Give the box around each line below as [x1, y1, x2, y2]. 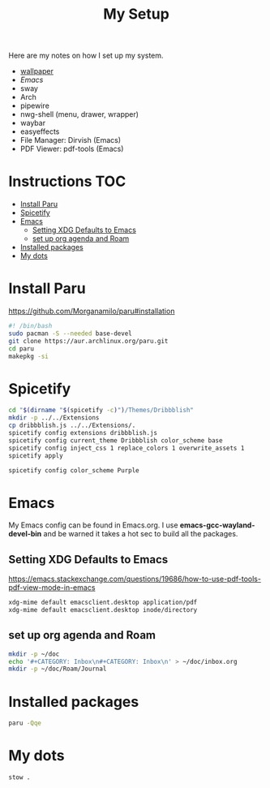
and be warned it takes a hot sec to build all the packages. [43, 529, 238, 539]
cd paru [8, 344, 35, 353]
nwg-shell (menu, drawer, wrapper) [19, 110, 139, 119]
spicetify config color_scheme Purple [8, 466, 139, 475]
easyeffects [19, 127, 60, 136]
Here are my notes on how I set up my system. [8, 50, 164, 61]
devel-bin [8, 529, 42, 539]
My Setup [102, 5, 170, 24]
